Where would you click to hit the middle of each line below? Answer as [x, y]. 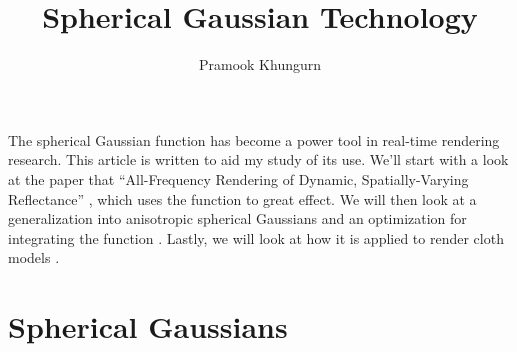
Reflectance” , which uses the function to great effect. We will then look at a [242, 198]
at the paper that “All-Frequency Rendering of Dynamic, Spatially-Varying [238, 178]
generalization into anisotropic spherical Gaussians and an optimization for [237, 218]
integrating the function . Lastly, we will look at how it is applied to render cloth [256, 237]
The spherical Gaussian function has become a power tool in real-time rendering [254, 139]
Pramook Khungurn [260, 64]
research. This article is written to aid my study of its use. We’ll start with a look [258, 159]
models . [34, 257]
